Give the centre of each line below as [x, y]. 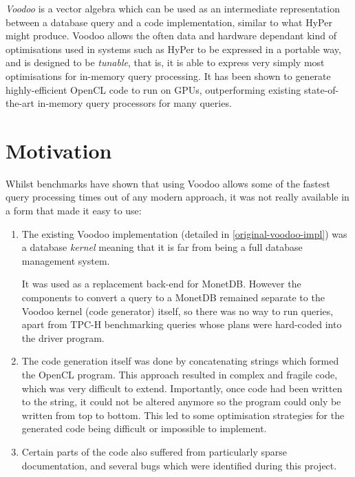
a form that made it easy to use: [74, 211]
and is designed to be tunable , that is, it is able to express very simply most [165, 62]
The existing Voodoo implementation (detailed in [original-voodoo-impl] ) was [184, 233]
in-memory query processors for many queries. [135, 103]
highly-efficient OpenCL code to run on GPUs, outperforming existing [153, 89]
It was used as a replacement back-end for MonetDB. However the [161, 284]
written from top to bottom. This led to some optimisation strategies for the [183, 415]
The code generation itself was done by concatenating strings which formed [180, 361]
